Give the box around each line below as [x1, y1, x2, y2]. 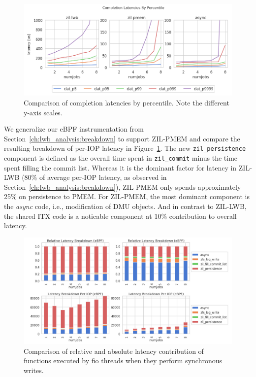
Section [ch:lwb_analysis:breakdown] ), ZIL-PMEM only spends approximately [4, 181, 241, 192]
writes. [24, 365, 44, 375]
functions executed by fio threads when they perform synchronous [24, 355, 222, 366]
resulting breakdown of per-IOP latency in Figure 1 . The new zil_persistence [4, 143, 246, 153]
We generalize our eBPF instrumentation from [4, 124, 144, 134]
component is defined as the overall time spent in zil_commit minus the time [4, 152, 238, 163]
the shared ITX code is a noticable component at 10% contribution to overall [4, 210, 237, 221]
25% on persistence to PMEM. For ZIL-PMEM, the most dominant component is [4, 191, 250, 202]
